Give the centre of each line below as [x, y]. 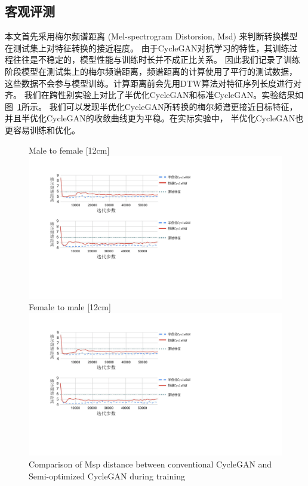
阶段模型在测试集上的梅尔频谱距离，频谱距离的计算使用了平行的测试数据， [151, 71]
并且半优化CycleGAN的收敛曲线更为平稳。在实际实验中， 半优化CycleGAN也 [154, 118]
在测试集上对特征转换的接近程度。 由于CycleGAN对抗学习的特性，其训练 [147, 48]
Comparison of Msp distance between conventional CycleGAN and [150, 464]
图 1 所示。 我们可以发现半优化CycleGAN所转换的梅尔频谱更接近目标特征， [151, 106]
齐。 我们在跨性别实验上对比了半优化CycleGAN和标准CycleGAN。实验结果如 [154, 95]
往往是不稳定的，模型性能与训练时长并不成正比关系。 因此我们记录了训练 [156, 59]
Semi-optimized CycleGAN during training [107, 476]
